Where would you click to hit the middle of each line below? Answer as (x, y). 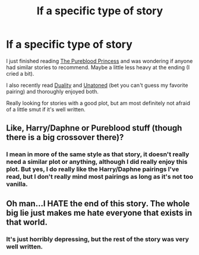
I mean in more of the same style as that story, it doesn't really (98, 154)
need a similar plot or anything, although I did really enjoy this (97, 162)
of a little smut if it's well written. (46, 109)
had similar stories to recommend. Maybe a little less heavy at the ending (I (98, 67)
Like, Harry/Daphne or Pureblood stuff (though (94, 128)
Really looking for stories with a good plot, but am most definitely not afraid (98, 103)
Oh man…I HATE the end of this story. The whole (98, 203)
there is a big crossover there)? (65, 137)
